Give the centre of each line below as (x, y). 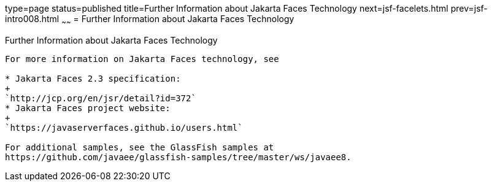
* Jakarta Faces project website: (88, 108)
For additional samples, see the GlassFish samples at (140, 147)
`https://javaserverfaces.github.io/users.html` (124, 127)
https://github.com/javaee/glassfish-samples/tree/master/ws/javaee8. (178, 157)
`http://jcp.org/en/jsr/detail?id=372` (101, 98)
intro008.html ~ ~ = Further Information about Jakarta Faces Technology (150, 20)
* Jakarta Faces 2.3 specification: (93, 78)
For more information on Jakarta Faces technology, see (142, 59)
